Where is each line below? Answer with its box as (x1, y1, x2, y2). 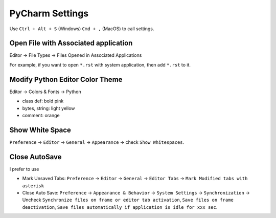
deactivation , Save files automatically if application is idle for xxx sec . (22, 204, 218, 210)
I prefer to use (9, 166, 39, 172)
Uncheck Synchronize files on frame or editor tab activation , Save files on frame (22, 197, 234, 203)
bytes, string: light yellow (22, 105, 75, 111)
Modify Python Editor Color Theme (9, 75, 123, 84)
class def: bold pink (22, 98, 64, 104)
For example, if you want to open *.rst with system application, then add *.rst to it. (9, 61, 191, 68)
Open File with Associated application (9, 39, 133, 48)
